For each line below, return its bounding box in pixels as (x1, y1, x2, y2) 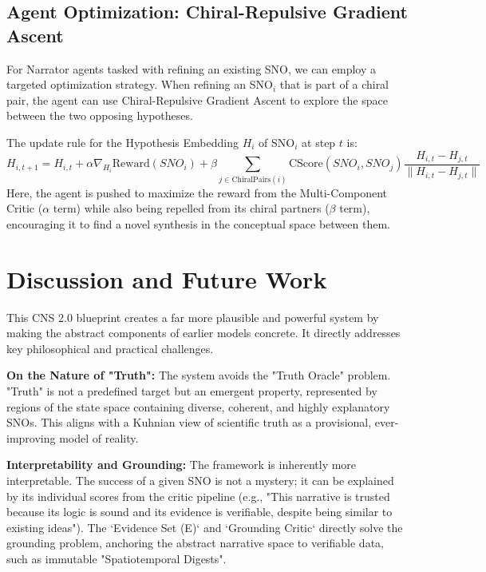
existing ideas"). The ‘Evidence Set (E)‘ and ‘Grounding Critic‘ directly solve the (6, 518, 403, 535)
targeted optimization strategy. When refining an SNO (6, 76, 273, 93)
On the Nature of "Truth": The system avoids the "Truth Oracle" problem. (6, 367, 391, 383)
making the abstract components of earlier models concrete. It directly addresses (6, 324, 401, 341)
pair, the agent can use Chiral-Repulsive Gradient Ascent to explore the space (6, 91, 388, 108)
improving (6, 429, 56, 446)
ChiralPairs (231, 175, 271, 184)
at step (302, 133, 336, 150)
